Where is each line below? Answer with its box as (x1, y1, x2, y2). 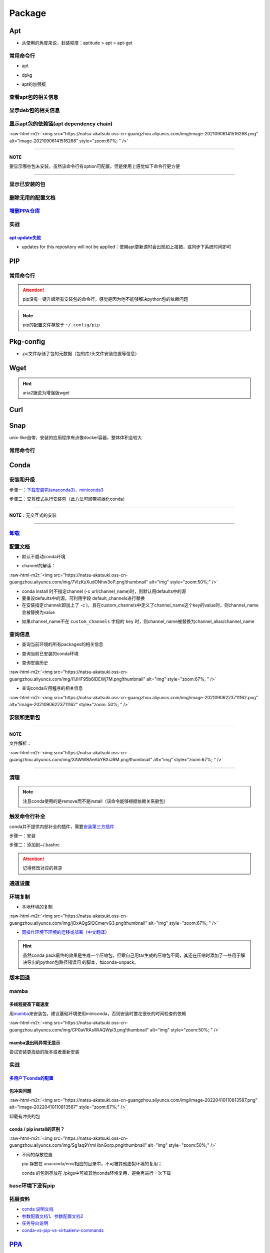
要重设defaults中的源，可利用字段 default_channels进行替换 (21, 595, 145, 601)
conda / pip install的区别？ (9, 1126, 65, 1132)
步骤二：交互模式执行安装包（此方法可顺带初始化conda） (9, 496, 127, 502)
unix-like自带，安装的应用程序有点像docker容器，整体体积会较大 (9, 434, 142, 441)
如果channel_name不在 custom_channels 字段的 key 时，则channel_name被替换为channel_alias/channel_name (21, 618, 254, 624)
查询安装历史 (21, 660, 48, 666)
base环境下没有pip (9, 1182, 55, 1189)
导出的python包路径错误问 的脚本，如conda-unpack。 (26, 959, 139, 965)
